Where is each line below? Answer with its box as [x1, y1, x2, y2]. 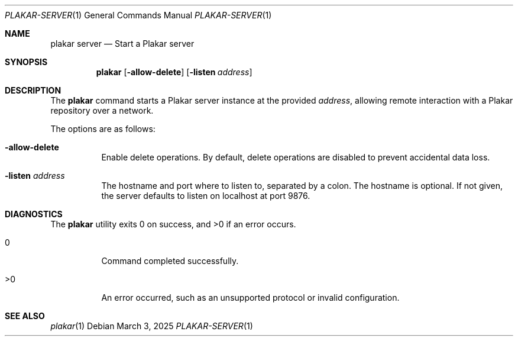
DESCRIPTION [5, 85, 61, 95]
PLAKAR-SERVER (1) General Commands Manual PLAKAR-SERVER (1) [5, 10, 272, 20]
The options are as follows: [50, 124, 156, 134]
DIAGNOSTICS [5, 209, 63, 219]
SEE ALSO [5, 311, 45, 321]
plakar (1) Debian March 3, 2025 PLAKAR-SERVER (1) [50, 321, 253, 331]
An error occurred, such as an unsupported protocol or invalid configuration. [101, 292, 400, 303]
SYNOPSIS [5, 57, 48, 67]
